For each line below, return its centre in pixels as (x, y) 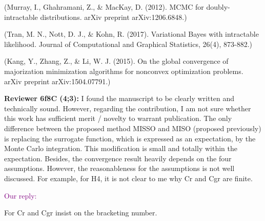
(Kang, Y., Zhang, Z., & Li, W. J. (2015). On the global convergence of (116, 61)
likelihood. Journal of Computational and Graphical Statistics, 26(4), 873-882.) (128, 44)
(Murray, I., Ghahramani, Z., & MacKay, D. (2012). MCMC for (104, 7)
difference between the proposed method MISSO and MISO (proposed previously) (133, 128)
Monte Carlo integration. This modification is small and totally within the (121, 148)
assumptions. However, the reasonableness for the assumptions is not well (119, 168)
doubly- (218, 7)
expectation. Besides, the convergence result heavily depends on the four (118, 158)
